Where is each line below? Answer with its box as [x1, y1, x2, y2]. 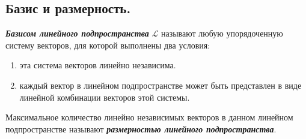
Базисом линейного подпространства [5, 27, 149, 40]
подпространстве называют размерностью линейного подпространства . [5, 122, 277, 135]
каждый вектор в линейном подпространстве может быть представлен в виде [19, 78, 302, 91]
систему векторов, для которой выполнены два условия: [5, 38, 210, 51]
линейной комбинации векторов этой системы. [19, 90, 190, 103]
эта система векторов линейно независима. [19, 59, 176, 71]
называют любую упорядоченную [161, 27, 283, 40]
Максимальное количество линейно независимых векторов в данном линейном [5, 111, 293, 123]
